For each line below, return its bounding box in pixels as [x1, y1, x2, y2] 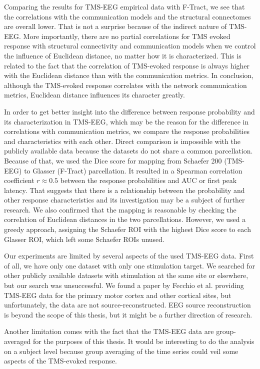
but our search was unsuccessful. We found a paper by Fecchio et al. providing [4, 280, 244, 290]
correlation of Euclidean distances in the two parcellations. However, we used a [4, 214, 246, 224]
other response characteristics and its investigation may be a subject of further [4, 194, 245, 205]
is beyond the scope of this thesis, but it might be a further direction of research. [4, 309, 252, 319]
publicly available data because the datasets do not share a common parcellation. [4, 145, 253, 156]
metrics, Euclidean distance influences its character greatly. [4, 89, 185, 100]
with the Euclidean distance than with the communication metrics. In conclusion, [4, 70, 254, 80]
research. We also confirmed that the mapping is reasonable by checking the [4, 204, 236, 214]
